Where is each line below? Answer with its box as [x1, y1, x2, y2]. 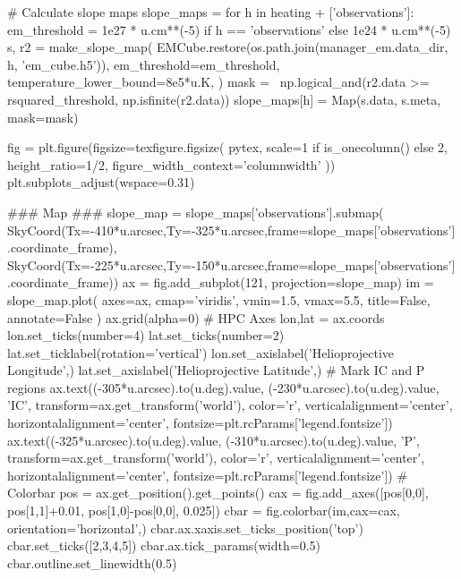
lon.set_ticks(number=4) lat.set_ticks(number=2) [7, 326, 285, 345]
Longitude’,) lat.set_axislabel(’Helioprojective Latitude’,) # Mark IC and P [7, 361, 425, 379]
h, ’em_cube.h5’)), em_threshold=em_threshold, [7, 55, 280, 73]
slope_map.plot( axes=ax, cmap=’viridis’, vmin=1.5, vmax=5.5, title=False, [7, 290, 431, 309]
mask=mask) [7, 107, 79, 126]
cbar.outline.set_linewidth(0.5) [7, 553, 177, 572]
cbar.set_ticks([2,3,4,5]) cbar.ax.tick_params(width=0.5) [7, 536, 320, 555]
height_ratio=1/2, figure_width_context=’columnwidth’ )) [7, 155, 336, 174]
